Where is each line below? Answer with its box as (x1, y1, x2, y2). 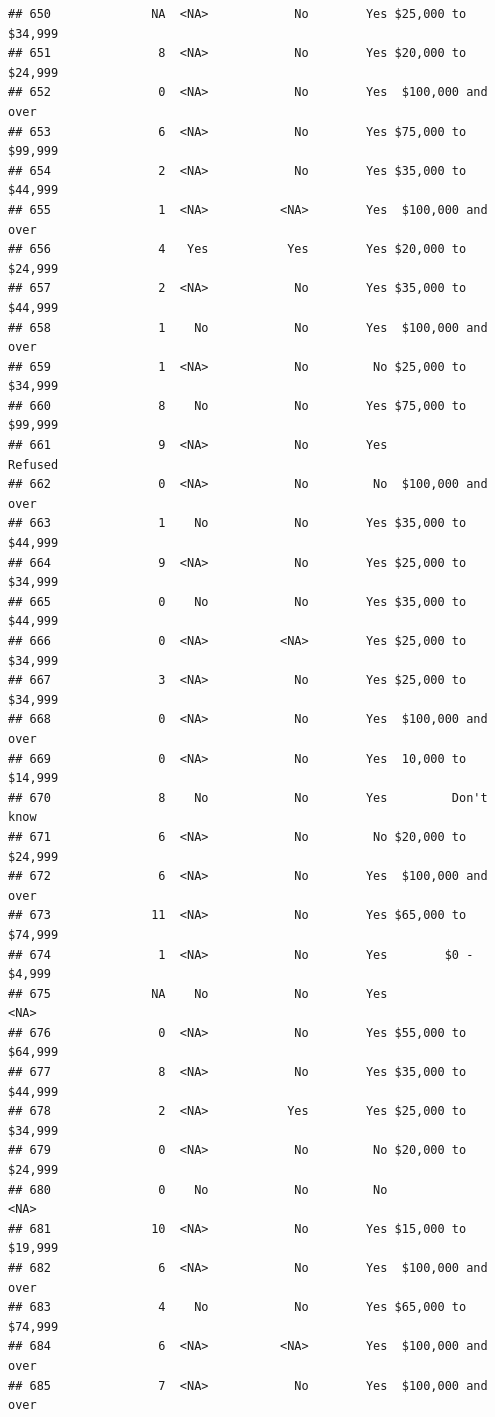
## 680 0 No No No (8, 1182, 388, 1197)
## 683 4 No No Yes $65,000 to (8, 1300, 467, 1315)
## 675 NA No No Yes (8, 986, 388, 1001)
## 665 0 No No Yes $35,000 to (8, 594, 467, 609)
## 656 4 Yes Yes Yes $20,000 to (8, 242, 467, 257)
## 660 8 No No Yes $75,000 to (8, 398, 467, 413)
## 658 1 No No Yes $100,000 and (8, 320, 488, 335)
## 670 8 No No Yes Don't (8, 790, 488, 805)
